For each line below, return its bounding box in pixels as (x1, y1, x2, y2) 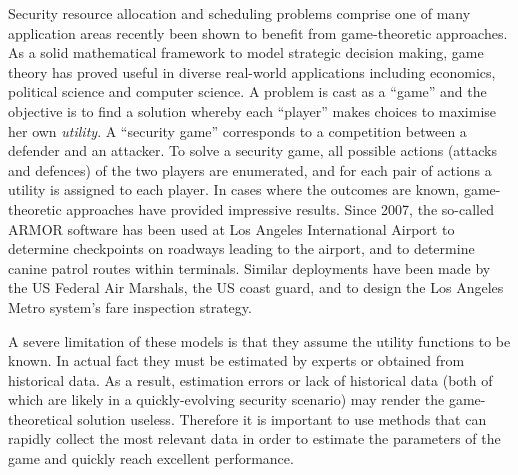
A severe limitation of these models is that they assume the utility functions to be (8, 330, 511, 351)
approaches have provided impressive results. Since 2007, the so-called (66, 198, 494, 219)
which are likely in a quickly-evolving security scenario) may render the (8, 389, 445, 410)
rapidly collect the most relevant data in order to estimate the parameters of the (8, 428, 501, 449)
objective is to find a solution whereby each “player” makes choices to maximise (8, 100, 497, 121)
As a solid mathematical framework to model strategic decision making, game (8, 42, 484, 63)
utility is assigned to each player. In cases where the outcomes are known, (8, 179, 460, 200)
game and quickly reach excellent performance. (8, 448, 294, 469)
